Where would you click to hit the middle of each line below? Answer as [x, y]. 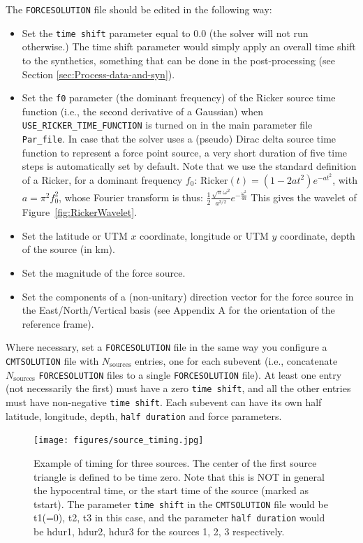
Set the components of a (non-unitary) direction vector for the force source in [188, 296]
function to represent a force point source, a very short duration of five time [185, 152]
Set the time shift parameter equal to [106, 32]
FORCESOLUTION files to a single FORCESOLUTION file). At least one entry [190, 374]
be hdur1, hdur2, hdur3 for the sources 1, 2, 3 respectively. [159, 531]
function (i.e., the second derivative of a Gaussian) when [143, 111]
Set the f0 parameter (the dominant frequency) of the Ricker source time [179, 97]
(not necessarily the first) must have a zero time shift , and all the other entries [178, 388]
